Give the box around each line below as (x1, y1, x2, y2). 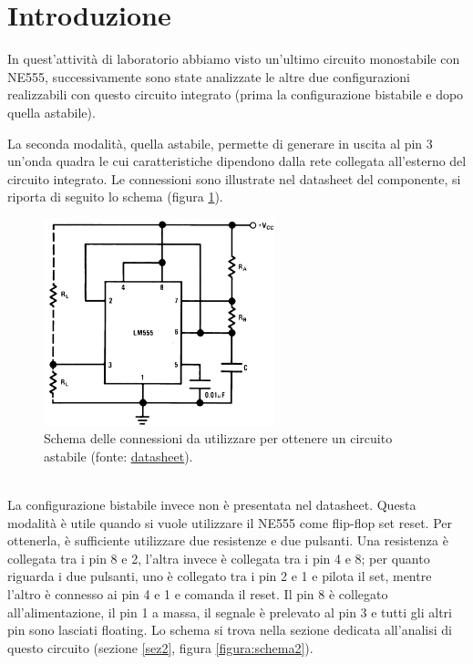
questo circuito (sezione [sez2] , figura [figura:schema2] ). (7, 638, 314, 657)
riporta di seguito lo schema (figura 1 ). (7, 187, 223, 206)
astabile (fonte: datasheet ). (44, 446, 193, 465)
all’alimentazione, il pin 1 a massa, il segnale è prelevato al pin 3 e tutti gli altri (7, 602, 452, 621)
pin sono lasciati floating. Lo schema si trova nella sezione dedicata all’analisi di (7, 620, 452, 639)
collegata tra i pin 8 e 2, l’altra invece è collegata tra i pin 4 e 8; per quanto (7, 548, 430, 567)
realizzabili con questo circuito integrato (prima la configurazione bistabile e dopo (7, 85, 464, 104)
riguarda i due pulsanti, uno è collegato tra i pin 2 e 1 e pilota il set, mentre (7, 566, 432, 586)
